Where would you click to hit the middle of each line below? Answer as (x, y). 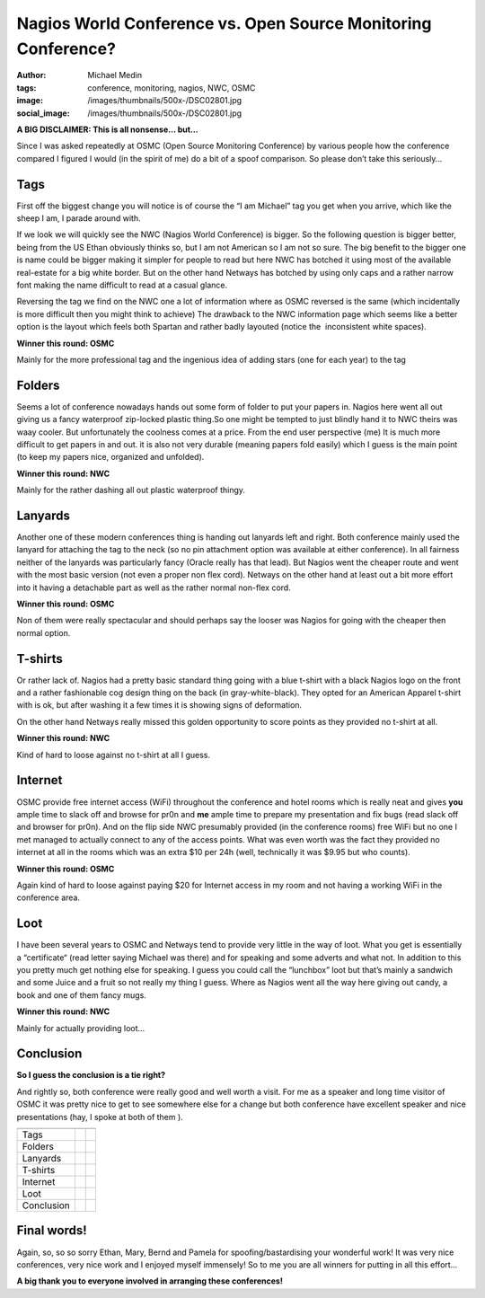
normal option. (44, 632)
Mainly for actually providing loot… (81, 1028)
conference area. (48, 897)
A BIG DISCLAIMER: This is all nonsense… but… (108, 129)
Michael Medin (115, 75)
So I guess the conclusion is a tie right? (91, 1075)
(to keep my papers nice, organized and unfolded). (110, 457)
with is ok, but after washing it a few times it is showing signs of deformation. (159, 705)
